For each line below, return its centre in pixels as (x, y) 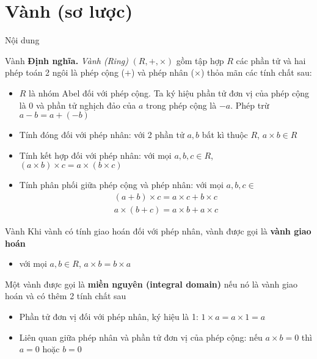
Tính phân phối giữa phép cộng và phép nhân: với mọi (121, 185)
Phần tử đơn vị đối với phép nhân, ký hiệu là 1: (109, 316)
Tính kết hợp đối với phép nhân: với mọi (95, 155)
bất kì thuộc (225, 135)
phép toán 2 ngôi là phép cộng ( (65, 72)
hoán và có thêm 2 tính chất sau (66, 296)
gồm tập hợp (200, 60)
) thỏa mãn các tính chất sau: (256, 72)
